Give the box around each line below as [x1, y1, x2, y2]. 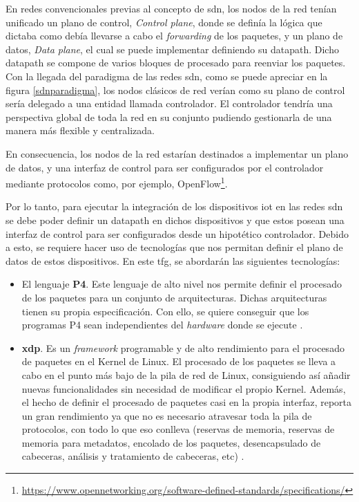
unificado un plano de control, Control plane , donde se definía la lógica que [6, 15, 322, 29]
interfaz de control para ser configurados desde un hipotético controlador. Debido [6, 226, 349, 241]
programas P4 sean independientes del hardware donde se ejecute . [21, 317, 303, 332]
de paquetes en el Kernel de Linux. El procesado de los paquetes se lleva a [21, 354, 336, 369]
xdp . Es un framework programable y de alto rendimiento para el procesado [21, 340, 345, 355]
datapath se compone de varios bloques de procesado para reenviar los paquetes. [6, 55, 346, 70]
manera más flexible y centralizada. [6, 123, 155, 138]
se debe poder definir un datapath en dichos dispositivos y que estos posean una [6, 212, 345, 227]
